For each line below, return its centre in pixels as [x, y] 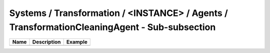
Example [77, 42]
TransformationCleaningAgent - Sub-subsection [112, 27]
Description [46, 42]
